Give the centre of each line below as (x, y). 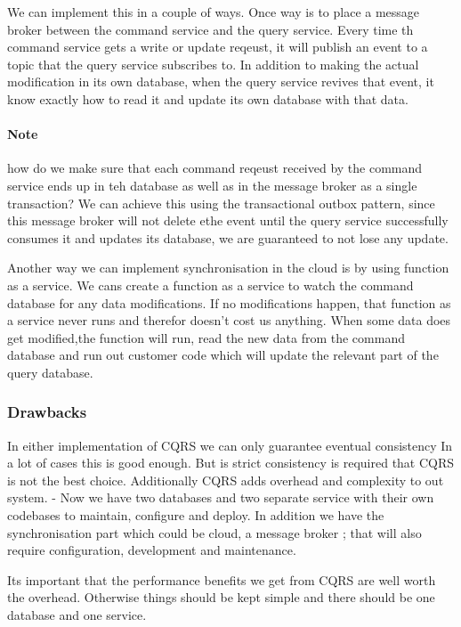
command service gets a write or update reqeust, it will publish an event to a (218, 47)
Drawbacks (47, 412)
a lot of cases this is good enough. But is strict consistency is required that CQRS (231, 463)
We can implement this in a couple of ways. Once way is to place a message (214, 12)
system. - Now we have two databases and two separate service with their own (221, 497)
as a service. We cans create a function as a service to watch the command (210, 285)
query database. (50, 372)
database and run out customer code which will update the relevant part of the (223, 355)
